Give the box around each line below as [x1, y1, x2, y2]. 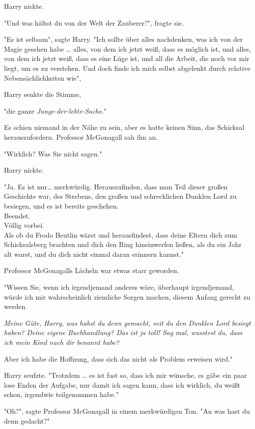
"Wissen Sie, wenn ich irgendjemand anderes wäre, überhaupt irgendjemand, [4, 282, 234, 292]
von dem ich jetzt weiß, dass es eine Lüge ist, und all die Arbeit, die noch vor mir [4, 53, 250, 63]
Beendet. [4, 210, 30, 220]
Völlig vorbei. [4, 220, 45, 230]
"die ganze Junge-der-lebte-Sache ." [4, 105, 107, 116]
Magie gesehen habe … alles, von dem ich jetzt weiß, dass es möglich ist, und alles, [4, 43, 251, 54]
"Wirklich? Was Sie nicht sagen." [4, 148, 102, 158]
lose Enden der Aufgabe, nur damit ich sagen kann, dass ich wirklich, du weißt [4, 379, 240, 390]
